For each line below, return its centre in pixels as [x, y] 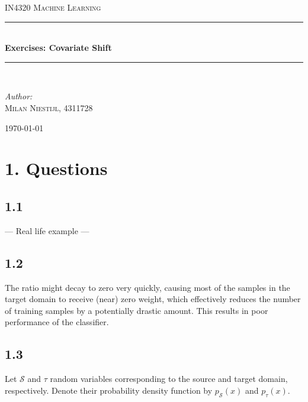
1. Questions [56, 168]
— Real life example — [47, 230]
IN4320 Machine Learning [53, 7]
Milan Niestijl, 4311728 [49, 107]
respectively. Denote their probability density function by [109, 390]
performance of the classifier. [57, 322]
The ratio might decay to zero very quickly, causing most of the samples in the [147, 287]
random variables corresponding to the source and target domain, [169, 379]
